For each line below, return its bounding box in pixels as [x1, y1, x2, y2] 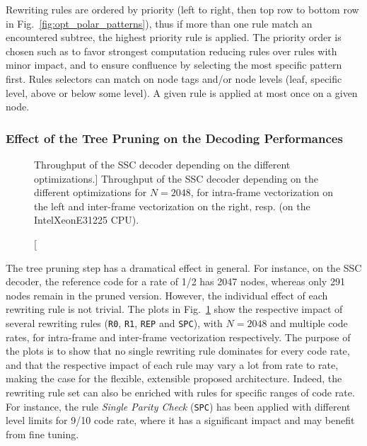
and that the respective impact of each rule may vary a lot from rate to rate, [6, 357, 339, 372]
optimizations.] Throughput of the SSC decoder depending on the [34, 171, 318, 185]
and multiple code [270, 315, 348, 330]
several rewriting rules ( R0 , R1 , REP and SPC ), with [6, 315, 223, 330]
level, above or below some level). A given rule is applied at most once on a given [6, 85, 358, 100]
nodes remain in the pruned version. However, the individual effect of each [6, 287, 328, 302]
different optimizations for [34, 185, 147, 200]
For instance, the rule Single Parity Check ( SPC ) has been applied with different [6, 399, 351, 413]
